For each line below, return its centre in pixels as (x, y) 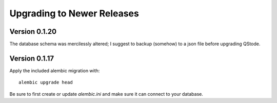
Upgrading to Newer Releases (74, 13)
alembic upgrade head (46, 83)
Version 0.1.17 (32, 58)
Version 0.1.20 (33, 32)
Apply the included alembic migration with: (55, 70)
